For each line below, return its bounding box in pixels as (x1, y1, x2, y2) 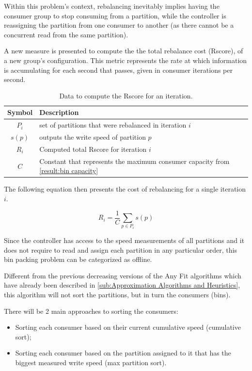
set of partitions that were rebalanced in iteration (39, 120, 187, 130)
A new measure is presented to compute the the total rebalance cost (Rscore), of (4, 46, 243, 56)
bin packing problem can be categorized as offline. (4, 254, 152, 264)
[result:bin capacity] (39, 165, 98, 176)
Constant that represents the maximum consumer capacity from (39, 156, 230, 166)
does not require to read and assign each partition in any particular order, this (4, 244, 237, 255)
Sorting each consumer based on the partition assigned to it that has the (15, 348, 231, 358)
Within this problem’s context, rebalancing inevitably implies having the (4, 1, 220, 11)
